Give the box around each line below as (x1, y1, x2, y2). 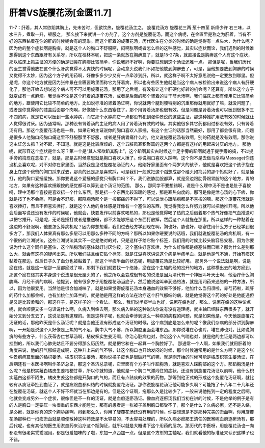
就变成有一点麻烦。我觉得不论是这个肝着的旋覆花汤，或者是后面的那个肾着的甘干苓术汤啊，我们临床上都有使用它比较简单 (9, 93, 254, 99)
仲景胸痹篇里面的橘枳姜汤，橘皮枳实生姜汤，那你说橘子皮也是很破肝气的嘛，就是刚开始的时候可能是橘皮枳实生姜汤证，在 (9, 354, 254, 360)
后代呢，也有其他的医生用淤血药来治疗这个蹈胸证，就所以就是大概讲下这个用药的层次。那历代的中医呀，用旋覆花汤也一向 (9, 422, 254, 429)
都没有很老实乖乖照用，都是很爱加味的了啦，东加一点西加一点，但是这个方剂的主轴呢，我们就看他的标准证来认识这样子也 (9, 429, 254, 435)
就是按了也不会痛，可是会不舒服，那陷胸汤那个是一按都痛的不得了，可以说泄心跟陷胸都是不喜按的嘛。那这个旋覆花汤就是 (9, 196, 254, 202)
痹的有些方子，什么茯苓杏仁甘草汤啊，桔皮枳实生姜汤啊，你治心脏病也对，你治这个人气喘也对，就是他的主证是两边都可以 (9, 334, 254, 340)
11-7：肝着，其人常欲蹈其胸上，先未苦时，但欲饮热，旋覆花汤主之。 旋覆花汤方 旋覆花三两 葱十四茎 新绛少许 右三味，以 (9, 25, 251, 30)
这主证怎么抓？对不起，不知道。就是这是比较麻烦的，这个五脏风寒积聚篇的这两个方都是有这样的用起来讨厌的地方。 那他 (9, 141, 251, 147)
